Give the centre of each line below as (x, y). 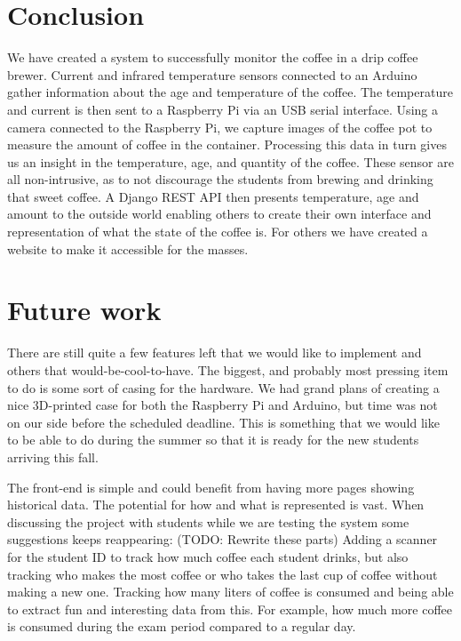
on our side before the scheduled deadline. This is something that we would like (223, 422)
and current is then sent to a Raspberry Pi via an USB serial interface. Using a (223, 109)
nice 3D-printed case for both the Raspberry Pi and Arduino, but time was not (223, 405)
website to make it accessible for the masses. (128, 248)
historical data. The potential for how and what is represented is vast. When (216, 505)
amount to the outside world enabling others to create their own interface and (219, 214)
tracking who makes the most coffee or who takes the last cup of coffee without (223, 574)
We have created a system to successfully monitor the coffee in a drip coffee (213, 57)
